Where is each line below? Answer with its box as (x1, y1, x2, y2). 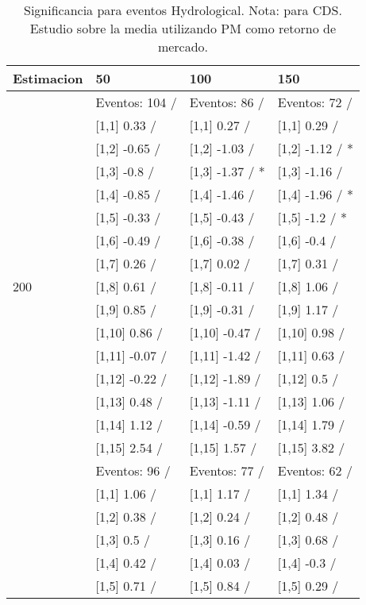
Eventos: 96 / (95, 461, 171, 480)
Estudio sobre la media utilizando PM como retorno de (29, 19, 337, 37)
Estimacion (13, 69, 83, 87)
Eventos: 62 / (277, 461, 353, 480)
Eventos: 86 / (189, 93, 264, 111)
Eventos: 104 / (95, 93, 177, 111)
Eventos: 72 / (277, 93, 353, 111)
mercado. (157, 37, 209, 56)
